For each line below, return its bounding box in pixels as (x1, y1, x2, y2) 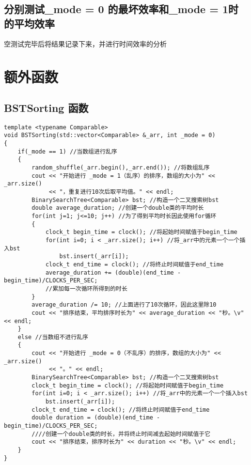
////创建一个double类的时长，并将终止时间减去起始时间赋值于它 (31, 430, 211, 437)
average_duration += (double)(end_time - (45, 269, 181, 276)
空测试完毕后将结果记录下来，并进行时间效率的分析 (4, 38, 167, 48)
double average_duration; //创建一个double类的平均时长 (31, 204, 204, 212)
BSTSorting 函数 (4, 100, 89, 115)
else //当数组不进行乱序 (17, 333, 88, 341)
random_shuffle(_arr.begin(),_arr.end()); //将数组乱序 (31, 164, 210, 171)
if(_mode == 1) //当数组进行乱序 (17, 148, 117, 155)
